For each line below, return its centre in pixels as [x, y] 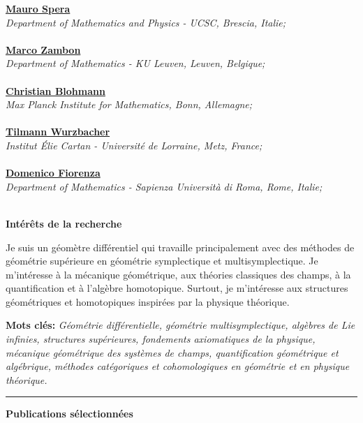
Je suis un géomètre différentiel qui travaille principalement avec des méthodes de [180, 247]
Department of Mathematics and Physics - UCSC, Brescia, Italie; [146, 22]
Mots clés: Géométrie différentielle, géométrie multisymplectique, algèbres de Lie [180, 325]
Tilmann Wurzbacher [58, 132]
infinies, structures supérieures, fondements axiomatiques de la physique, [161, 339]
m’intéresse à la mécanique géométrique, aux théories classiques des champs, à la [178, 274]
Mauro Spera [38, 8]
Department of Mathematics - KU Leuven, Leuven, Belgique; [135, 63]
